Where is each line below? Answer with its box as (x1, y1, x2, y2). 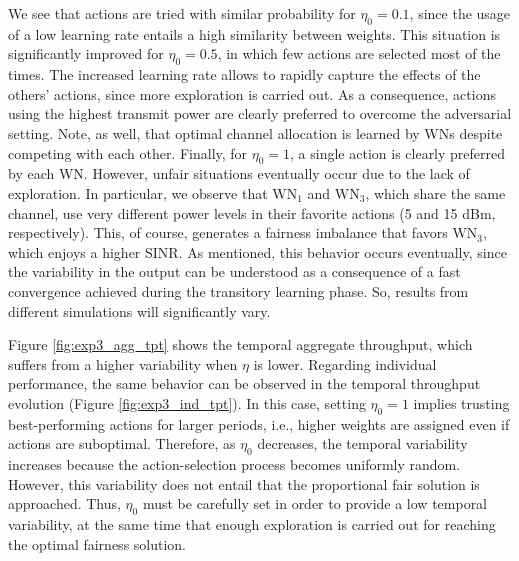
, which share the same (365, 182, 506, 203)
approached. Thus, (8, 493, 121, 514)
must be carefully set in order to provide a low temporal (142, 493, 488, 514)
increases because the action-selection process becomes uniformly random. (8, 454, 461, 475)
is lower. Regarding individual (253, 353, 437, 374)
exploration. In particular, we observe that (8, 182, 268, 203)
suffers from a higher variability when (8, 353, 238, 374)
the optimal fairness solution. (8, 533, 187, 554)
